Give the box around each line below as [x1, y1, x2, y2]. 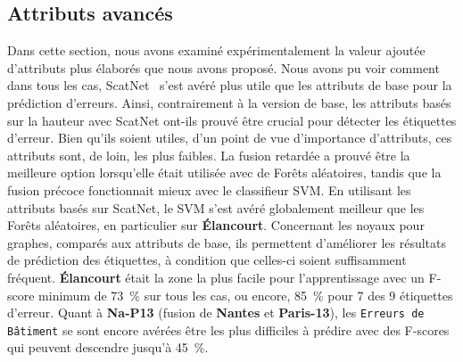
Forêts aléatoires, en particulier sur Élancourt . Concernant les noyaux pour [7, 216, 425, 234]
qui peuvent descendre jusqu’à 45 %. [7, 338, 209, 357]
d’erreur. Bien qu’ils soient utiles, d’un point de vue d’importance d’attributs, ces [7, 128, 452, 147]
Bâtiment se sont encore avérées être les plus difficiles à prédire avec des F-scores [7, 320, 450, 339]
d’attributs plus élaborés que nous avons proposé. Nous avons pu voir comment [7, 58, 440, 77]
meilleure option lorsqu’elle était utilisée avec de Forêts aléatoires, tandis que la [7, 163, 442, 182]
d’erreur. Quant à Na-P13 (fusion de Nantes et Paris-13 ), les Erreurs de [7, 303, 425, 322]
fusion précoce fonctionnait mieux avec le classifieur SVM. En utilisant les [7, 180, 411, 199]
